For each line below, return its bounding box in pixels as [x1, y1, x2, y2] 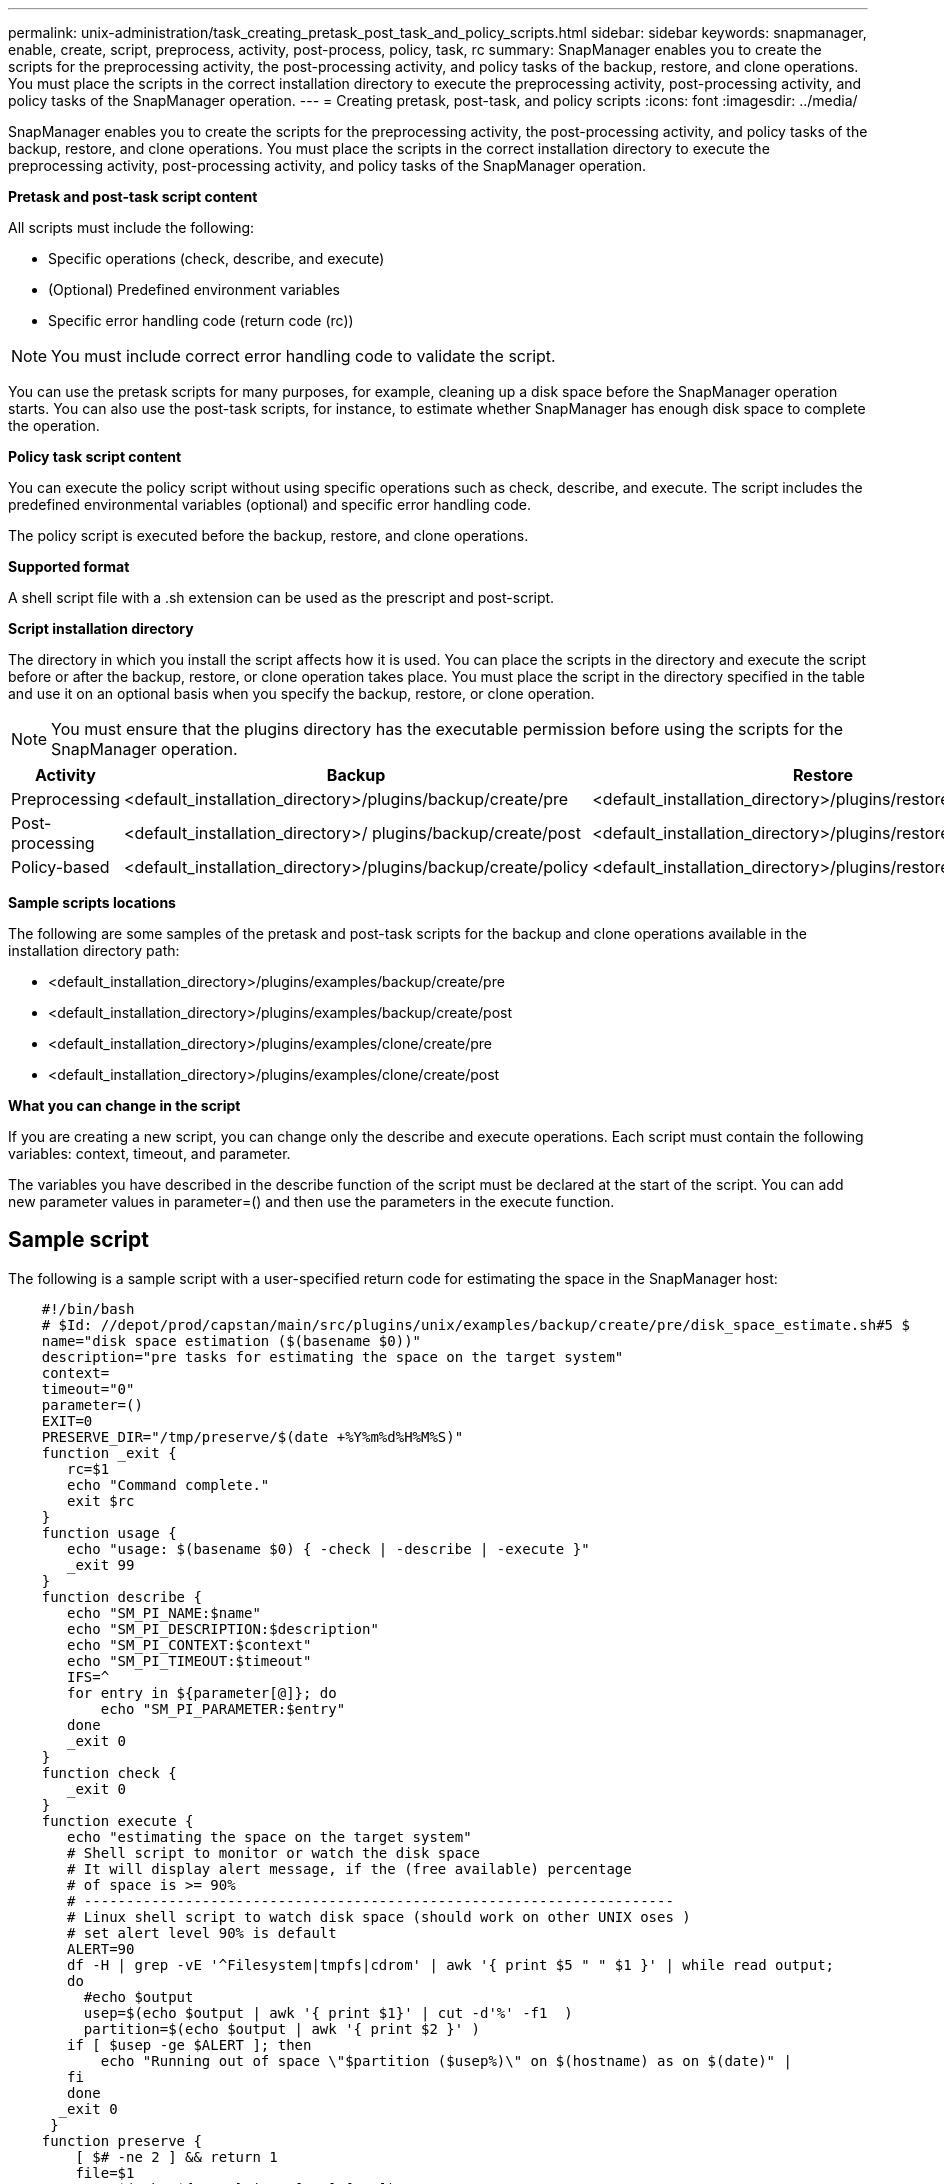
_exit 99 [67, 1556, 135, 1573]
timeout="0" [41, 1380, 135, 1397]
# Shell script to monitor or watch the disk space [67, 1844, 481, 1861]
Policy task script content [8, 448, 182, 465]
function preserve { [41, 2132, 202, 2149]
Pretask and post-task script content [8, 188, 258, 205]
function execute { [41, 1812, 194, 1829]
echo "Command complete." [67, 1476, 270, 1493]
